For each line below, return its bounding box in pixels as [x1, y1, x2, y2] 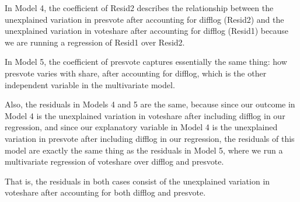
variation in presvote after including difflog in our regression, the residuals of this [5, 132, 295, 144]
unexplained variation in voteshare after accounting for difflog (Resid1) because [5, 25, 288, 37]
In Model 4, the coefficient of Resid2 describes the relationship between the [5, 2, 274, 13]
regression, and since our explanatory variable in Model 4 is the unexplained [5, 121, 278, 133]
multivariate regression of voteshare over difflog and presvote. [5, 155, 224, 168]
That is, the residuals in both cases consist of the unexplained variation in [5, 175, 270, 187]
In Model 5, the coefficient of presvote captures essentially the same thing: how [5, 55, 287, 68]
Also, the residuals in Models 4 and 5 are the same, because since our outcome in [5, 98, 295, 110]
